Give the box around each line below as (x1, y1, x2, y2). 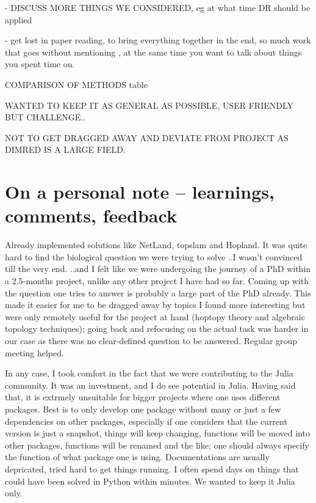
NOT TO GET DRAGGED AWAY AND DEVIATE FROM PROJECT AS (5, 131, 289, 144)
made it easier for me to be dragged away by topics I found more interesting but (5, 298, 306, 311)
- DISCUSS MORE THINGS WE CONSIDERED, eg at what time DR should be (5, 1, 311, 13)
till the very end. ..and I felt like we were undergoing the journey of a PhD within (5, 262, 311, 275)
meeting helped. (5, 346, 64, 359)
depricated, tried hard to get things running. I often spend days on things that (5, 462, 299, 475)
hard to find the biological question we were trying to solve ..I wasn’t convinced (5, 250, 303, 263)
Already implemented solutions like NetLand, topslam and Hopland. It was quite (5, 238, 307, 251)
